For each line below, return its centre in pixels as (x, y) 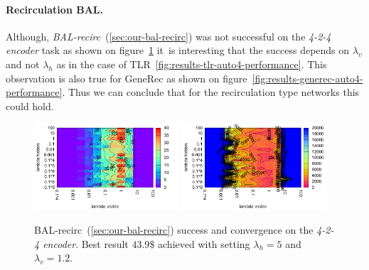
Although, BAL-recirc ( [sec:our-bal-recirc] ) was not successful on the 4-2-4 (169, 36)
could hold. (30, 106)
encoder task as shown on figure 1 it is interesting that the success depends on (178, 50)
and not (23, 64)
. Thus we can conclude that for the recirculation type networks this (211, 92)
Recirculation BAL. (54, 9)
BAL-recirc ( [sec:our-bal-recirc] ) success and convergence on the (174, 230)
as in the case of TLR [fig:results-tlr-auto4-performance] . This (192, 64)
